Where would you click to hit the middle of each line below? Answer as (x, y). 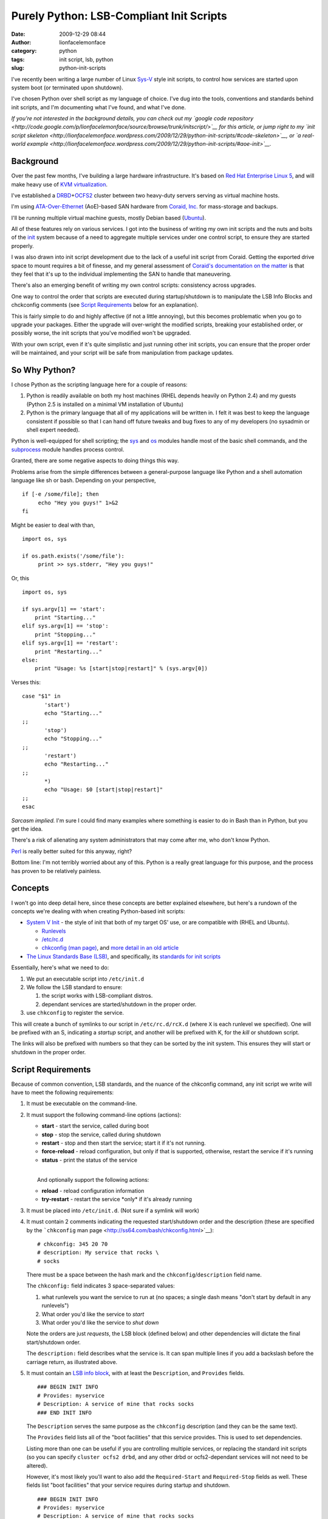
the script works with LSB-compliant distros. (97, 996)
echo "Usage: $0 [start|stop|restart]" (104, 790)
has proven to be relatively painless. (56, 871)
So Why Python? (43, 370)
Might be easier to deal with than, (53, 525)
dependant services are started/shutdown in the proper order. (119, 1004)
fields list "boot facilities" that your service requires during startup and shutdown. (128, 1485)
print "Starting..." (65, 618)
